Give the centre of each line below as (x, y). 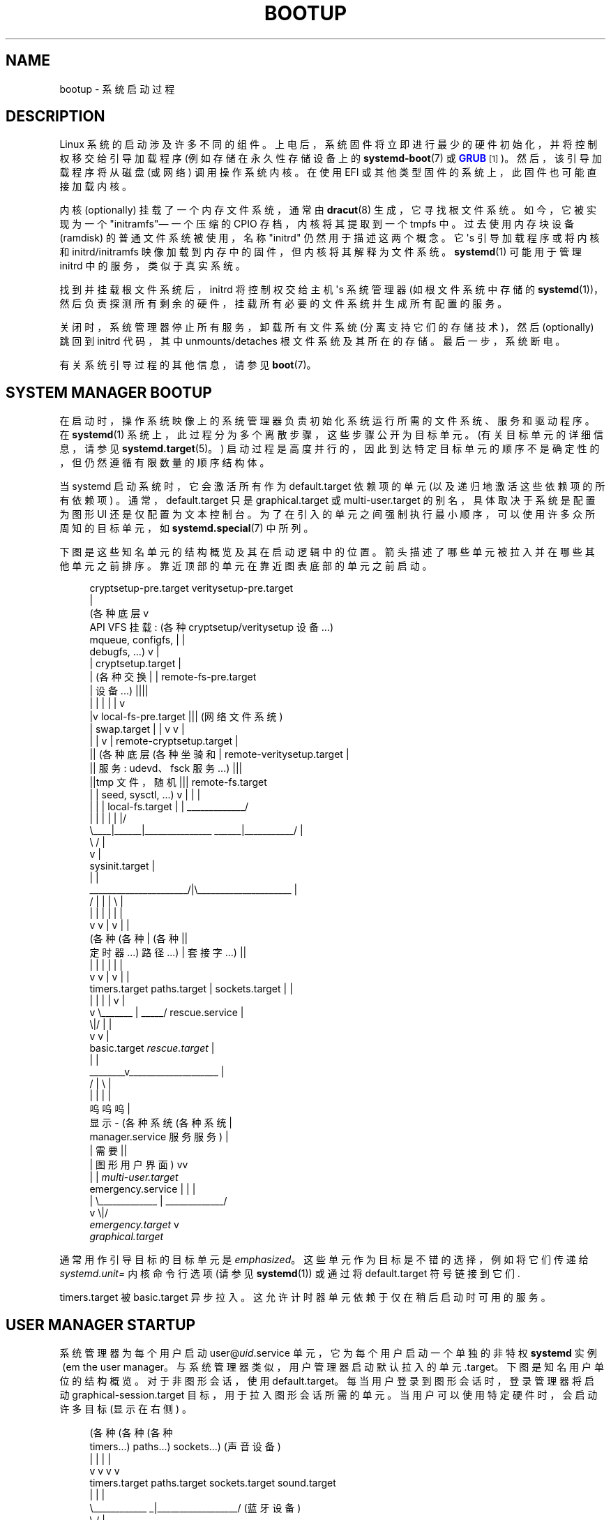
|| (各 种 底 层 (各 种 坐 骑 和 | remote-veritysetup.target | (219, 754)
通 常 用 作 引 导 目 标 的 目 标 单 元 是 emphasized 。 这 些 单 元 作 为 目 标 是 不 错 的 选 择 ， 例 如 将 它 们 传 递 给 (324, 1260)
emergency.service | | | (143, 1189)
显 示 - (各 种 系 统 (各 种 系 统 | (161, 1123)
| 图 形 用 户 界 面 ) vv (139, 1165)
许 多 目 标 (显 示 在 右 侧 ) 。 (126, 1409)
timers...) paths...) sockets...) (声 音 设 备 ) (185, 1447)
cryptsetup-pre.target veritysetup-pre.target (191, 588)
